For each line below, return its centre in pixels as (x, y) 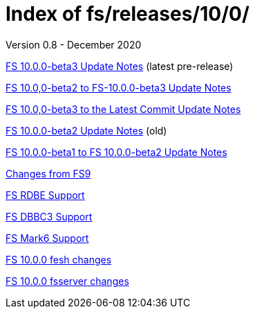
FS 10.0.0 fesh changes (59, 259)
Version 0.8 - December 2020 (74, 44)
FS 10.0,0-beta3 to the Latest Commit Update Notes (123, 109)
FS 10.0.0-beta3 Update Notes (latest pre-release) (120, 66)
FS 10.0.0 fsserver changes (67, 281)
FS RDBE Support (45, 195)
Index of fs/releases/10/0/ (127, 14)
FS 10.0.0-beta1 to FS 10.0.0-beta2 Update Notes (116, 152)
